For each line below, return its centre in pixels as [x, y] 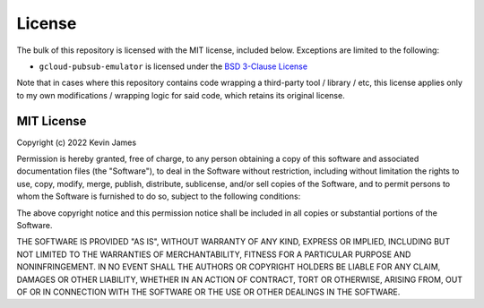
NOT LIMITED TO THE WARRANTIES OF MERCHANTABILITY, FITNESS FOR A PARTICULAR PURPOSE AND [214, 254]
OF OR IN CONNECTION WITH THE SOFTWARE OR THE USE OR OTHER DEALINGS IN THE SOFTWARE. [208, 292]
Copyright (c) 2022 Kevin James [77, 142]
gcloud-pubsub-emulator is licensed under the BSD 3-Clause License [173, 66]
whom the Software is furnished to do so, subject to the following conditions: [159, 196]
